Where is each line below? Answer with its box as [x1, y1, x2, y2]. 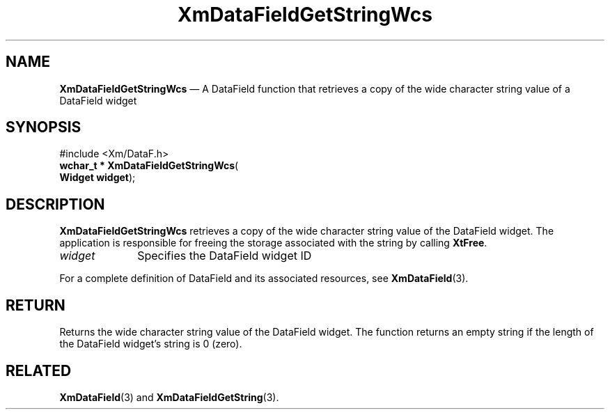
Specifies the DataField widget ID [137, 249, 312, 263]
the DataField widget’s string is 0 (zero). [59, 338, 242, 350]
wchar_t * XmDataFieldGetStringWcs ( [59, 159, 239, 172]
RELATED [6, 361, 72, 379]
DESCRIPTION [6, 195, 105, 213]
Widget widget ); [59, 171, 136, 184]
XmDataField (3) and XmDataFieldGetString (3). [59, 391, 279, 403]
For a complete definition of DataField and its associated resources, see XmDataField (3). [59, 272, 469, 285]
